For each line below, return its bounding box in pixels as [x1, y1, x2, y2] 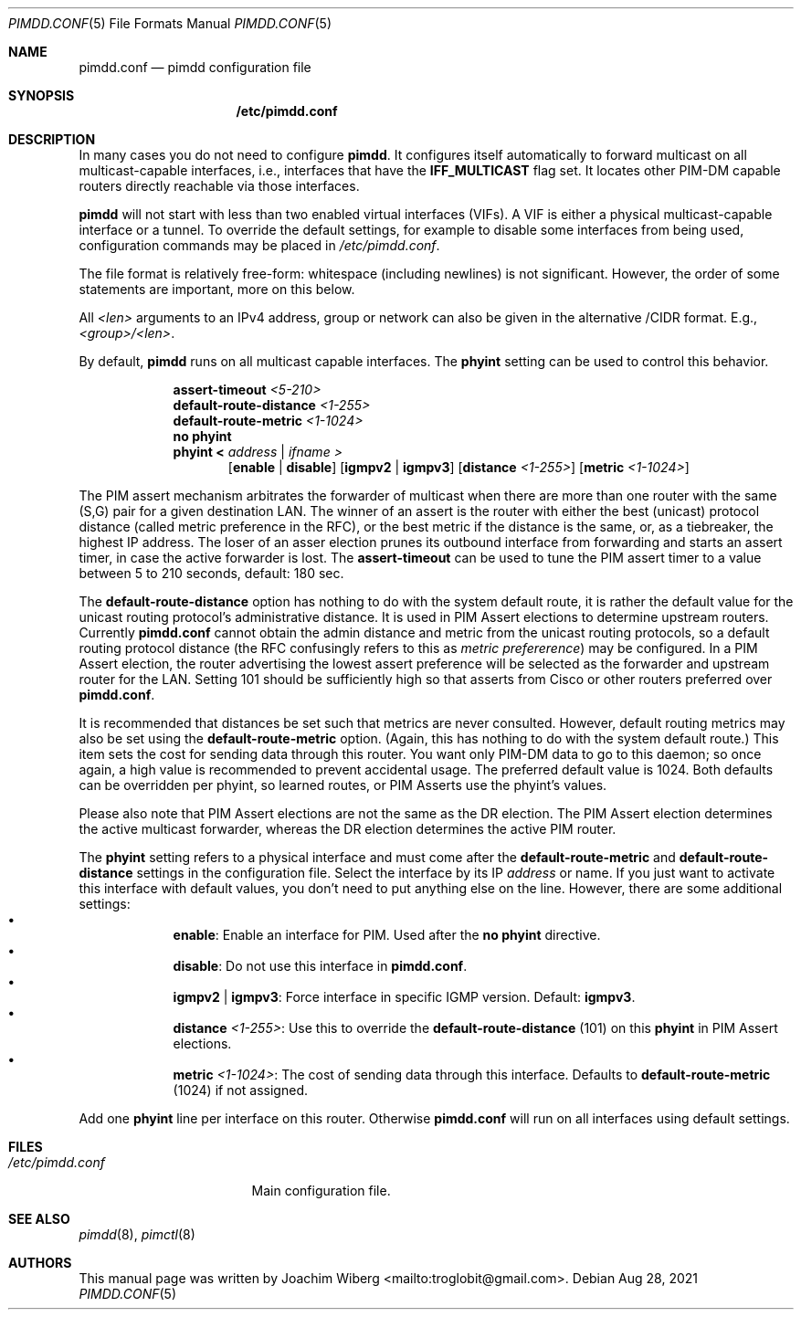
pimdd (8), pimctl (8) [79, 1227, 195, 1242]
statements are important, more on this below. [79, 281, 355, 297]
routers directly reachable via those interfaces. [79, 178, 360, 194]
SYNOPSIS [8, 88, 75, 103]
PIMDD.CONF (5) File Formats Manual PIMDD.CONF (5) [8, 16, 332, 31]
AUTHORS [8, 1255, 72, 1270]
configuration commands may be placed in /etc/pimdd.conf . [79, 237, 440, 253]
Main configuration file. [251, 1183, 391, 1198]
